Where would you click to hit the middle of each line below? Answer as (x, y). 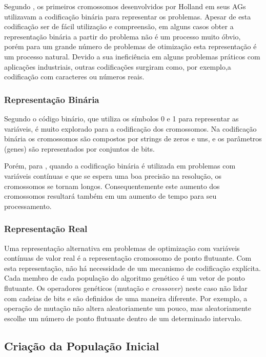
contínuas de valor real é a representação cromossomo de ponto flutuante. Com (128, 258)
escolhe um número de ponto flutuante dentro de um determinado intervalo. (123, 318)
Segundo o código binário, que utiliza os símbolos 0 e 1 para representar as (121, 118)
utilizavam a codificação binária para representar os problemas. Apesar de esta (128, 16)
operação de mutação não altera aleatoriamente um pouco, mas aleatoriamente (128, 308)
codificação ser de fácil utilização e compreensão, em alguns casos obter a (119, 26)
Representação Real (46, 229)
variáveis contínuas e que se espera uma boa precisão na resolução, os (113, 175)
